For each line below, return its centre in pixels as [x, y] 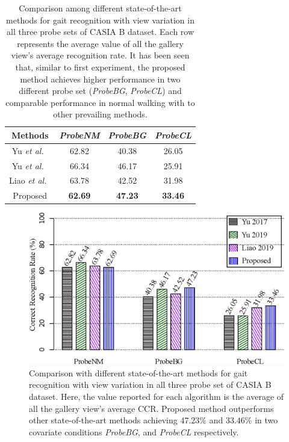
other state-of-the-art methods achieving [103, 420]
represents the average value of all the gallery [100, 43]
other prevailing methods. [100, 114]
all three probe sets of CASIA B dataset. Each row [101, 32]
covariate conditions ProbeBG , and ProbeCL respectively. [134, 431]
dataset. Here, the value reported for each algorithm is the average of [157, 396]
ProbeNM [79, 135]
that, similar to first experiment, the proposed [100, 67]
